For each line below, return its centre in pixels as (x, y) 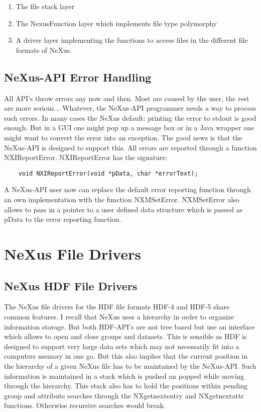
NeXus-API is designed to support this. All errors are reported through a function (130, 147)
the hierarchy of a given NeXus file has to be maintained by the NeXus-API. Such (130, 365)
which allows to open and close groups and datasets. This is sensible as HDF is (125, 336)
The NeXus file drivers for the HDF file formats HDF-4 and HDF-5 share (117, 307)
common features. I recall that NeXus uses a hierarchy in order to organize (119, 316)
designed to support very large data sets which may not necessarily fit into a (122, 346)
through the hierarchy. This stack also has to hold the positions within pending (126, 386)
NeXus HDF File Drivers (71, 285)
